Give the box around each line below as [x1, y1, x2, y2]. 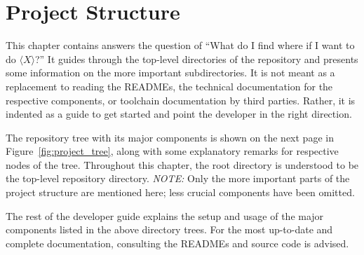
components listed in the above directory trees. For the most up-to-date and [6, 222, 333, 237]
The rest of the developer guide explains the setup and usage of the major [6, 208, 324, 223]
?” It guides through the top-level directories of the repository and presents [34, 51, 358, 66]
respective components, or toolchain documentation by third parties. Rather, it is [6, 92, 356, 107]
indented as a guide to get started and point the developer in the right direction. [6, 106, 352, 121]
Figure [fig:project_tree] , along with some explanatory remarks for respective [6, 144, 339, 158]
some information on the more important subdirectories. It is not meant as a [6, 65, 335, 80]
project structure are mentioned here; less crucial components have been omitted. [6, 185, 355, 200]
